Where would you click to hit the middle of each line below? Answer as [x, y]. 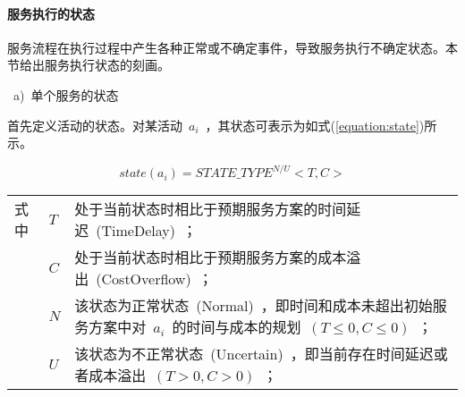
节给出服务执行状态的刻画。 [89, 65]
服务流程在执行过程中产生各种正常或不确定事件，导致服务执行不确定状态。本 [232, 47]
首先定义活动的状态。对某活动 [95, 125]
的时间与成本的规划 [237, 327]
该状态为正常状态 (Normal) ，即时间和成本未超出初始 [254, 306]
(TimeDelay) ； [146, 231]
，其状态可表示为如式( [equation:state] [312, 125]
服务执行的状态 [51, 13]
